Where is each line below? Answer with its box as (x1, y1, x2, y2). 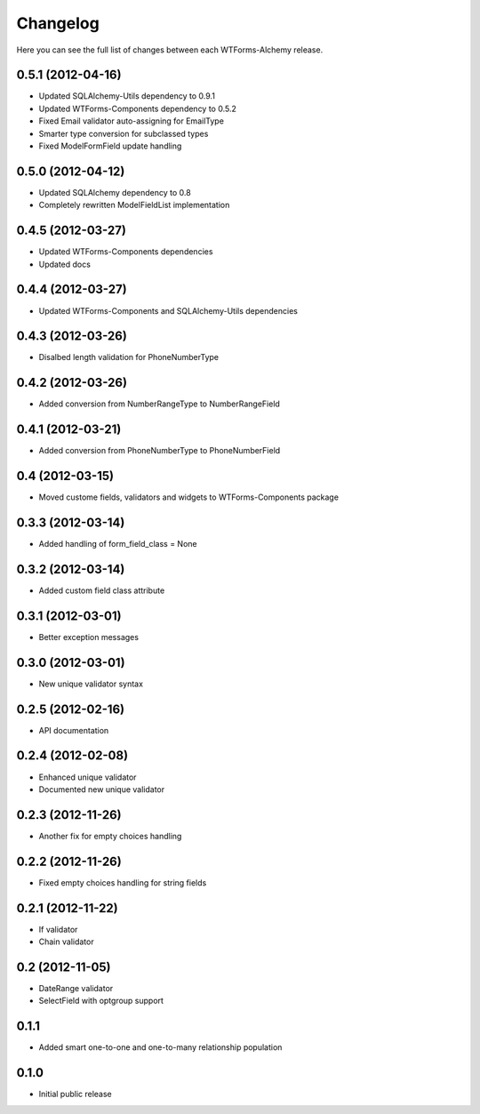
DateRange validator (38, 982, 114, 993)
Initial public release (38, 1089, 113, 1100)
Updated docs (38, 259, 91, 269)
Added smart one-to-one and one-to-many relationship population (38, 1042, 283, 1053)
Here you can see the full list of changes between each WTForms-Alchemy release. (16, 44, 324, 55)
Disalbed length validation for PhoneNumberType (38, 352, 220, 363)
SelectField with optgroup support (38, 996, 164, 1006)
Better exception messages (38, 631, 140, 642)
